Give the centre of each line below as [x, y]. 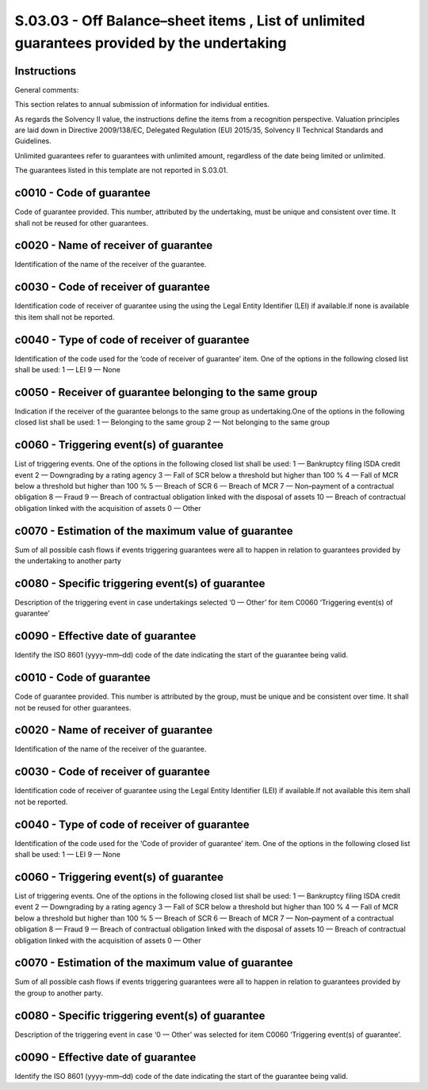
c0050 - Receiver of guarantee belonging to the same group [166, 392]
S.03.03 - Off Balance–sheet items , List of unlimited [190, 21]
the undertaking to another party [68, 561]
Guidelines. [33, 141]
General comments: [47, 90]
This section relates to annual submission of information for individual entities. [142, 105]
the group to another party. [59, 993]
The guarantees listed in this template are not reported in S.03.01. [121, 170]
